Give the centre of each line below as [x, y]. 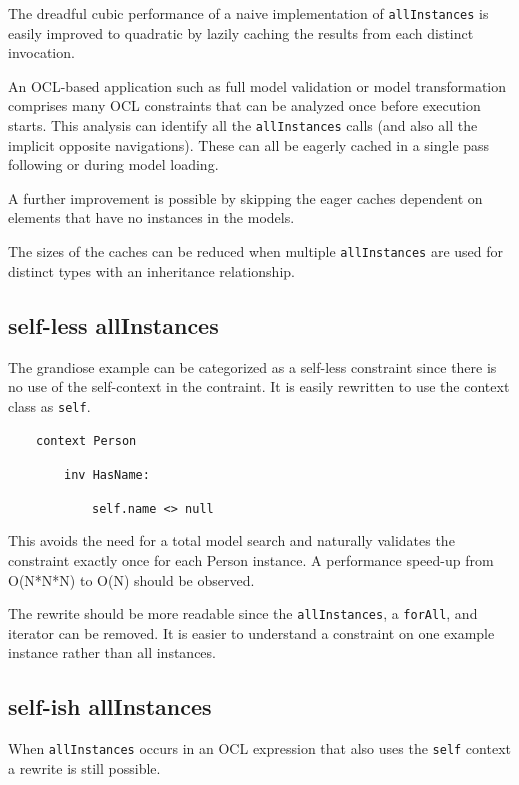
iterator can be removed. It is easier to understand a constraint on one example [251, 632]
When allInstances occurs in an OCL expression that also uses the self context [259, 748]
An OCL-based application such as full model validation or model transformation [257, 85]
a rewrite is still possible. [84, 767]
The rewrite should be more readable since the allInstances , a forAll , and [243, 613]
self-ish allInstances [110, 706]
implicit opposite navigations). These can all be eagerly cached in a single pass [249, 144]
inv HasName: [107, 475]
